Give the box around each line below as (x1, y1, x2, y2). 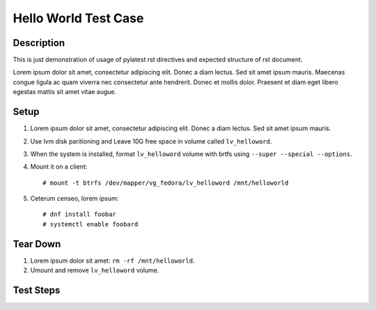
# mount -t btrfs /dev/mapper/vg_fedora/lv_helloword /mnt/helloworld (42, 178, 289, 187)
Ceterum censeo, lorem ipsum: (30, 194, 119, 203)
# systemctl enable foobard (42, 220, 139, 228)
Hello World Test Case (13, 10, 144, 26)
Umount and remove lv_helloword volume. (30, 266, 159, 274)
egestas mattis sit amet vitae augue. (13, 88, 117, 96)
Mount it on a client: (30, 162, 88, 171)
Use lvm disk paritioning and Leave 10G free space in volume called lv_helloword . (30, 137, 272, 146)
